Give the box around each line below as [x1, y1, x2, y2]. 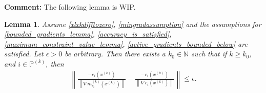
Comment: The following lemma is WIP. [4, 2, 136, 12]
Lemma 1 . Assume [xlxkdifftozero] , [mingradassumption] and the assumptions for [4, 18, 261, 29]
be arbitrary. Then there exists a [65, 48, 166, 59]
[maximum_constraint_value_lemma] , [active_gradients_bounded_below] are [4, 38, 248, 49]
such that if [191, 48, 227, 59]
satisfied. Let [4, 48, 44, 59]
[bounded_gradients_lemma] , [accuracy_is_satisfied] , [4, 28, 172, 39]
